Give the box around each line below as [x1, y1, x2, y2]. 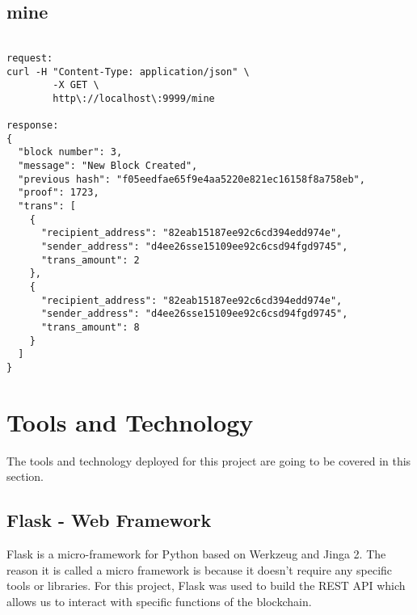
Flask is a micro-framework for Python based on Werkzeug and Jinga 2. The [6, 545, 386, 562]
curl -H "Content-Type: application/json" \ [6, 65, 250, 78]
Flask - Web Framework [6, 508, 212, 533]
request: [6, 52, 53, 64]
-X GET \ [53, 79, 99, 91]
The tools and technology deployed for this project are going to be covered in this [6, 452, 411, 469]
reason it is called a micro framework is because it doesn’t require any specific [6, 561, 393, 578]
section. [6, 468, 44, 485]
